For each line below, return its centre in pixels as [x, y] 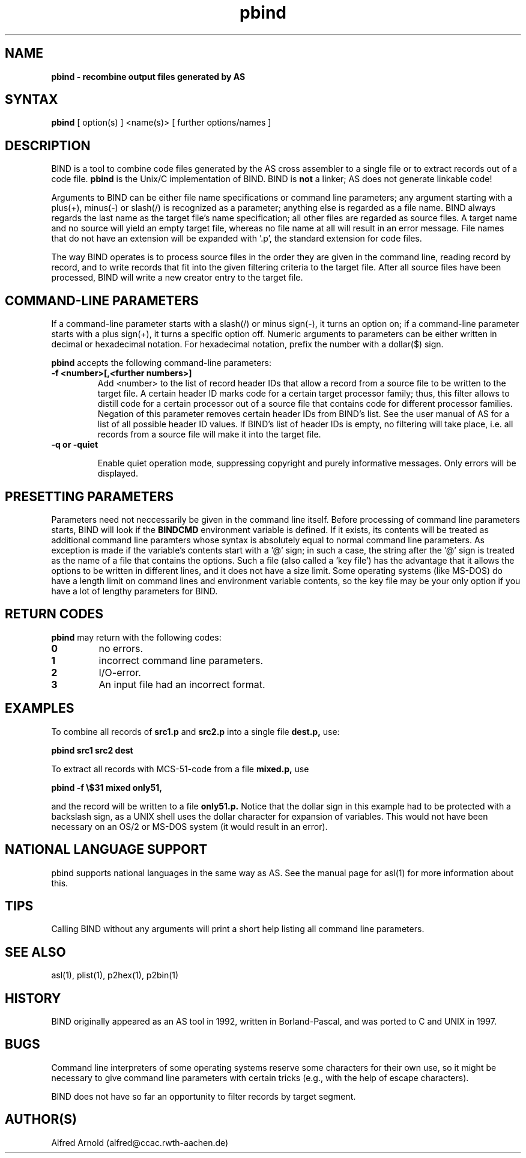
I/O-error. [120, 672]
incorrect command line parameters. [181, 660]
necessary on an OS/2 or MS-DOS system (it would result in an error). [189, 826]
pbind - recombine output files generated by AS [148, 76]
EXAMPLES [40, 709]
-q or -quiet [75, 445]
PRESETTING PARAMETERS [89, 496]
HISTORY [33, 998]
